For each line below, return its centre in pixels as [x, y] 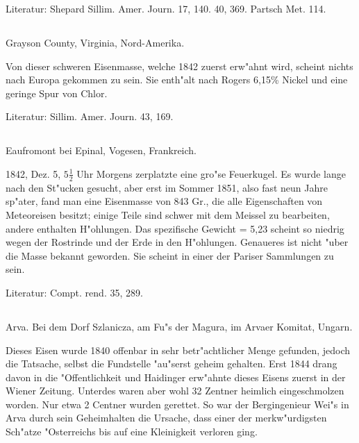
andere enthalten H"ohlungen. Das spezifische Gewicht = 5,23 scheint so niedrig [175, 228]
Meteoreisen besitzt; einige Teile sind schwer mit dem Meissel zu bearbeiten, [168, 214]
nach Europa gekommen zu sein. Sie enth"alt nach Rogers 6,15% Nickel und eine [177, 80]
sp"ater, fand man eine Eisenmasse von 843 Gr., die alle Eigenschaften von [164, 201]
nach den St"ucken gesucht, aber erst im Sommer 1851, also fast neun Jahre [167, 187]
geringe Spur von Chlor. [57, 93]
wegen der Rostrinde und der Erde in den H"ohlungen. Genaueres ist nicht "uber [177, 242]
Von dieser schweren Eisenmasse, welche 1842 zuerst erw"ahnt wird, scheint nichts [179, 66]
